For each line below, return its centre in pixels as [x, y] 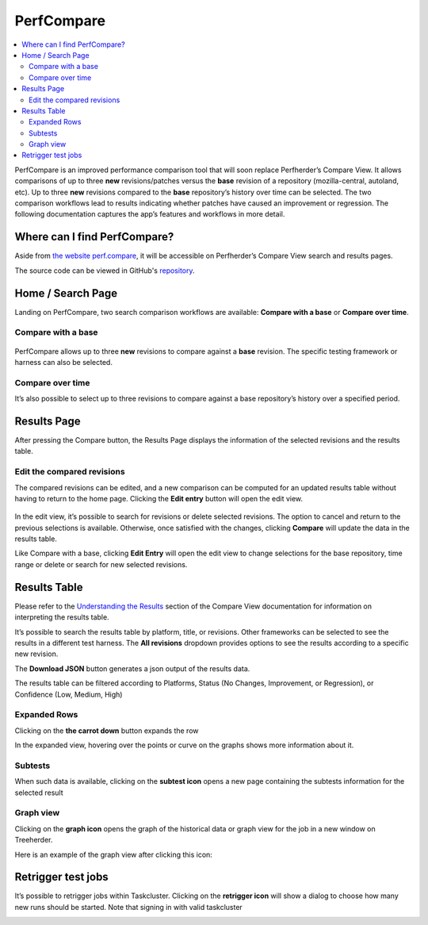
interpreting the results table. [62, 617]
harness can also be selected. [63, 362]
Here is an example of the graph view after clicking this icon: [114, 854]
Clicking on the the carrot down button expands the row [107, 731]
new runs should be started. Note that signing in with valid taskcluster [129, 907]
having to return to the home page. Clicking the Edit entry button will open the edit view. [159, 498]
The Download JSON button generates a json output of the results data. [132, 668]
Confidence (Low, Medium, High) [69, 694]
